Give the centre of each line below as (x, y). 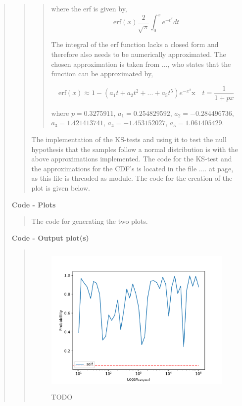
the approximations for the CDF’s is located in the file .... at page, (132, 168)
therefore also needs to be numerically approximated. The (139, 54)
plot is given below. (61, 188)
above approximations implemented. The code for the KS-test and (132, 159)
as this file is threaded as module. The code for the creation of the (132, 178)
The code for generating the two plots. (90, 221)
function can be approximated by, (102, 74)
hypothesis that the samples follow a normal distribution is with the (135, 149)
